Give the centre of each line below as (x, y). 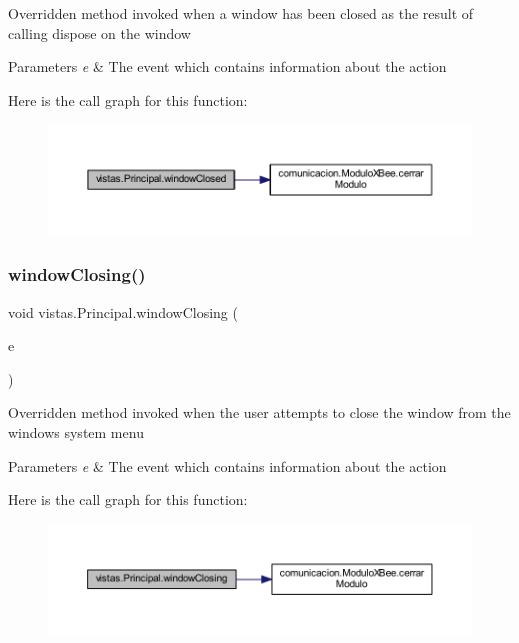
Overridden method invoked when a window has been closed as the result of (241, 13)
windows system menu (76, 432)
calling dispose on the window (99, 32)
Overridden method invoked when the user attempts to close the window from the (259, 412)
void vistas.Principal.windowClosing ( (123, 311)
